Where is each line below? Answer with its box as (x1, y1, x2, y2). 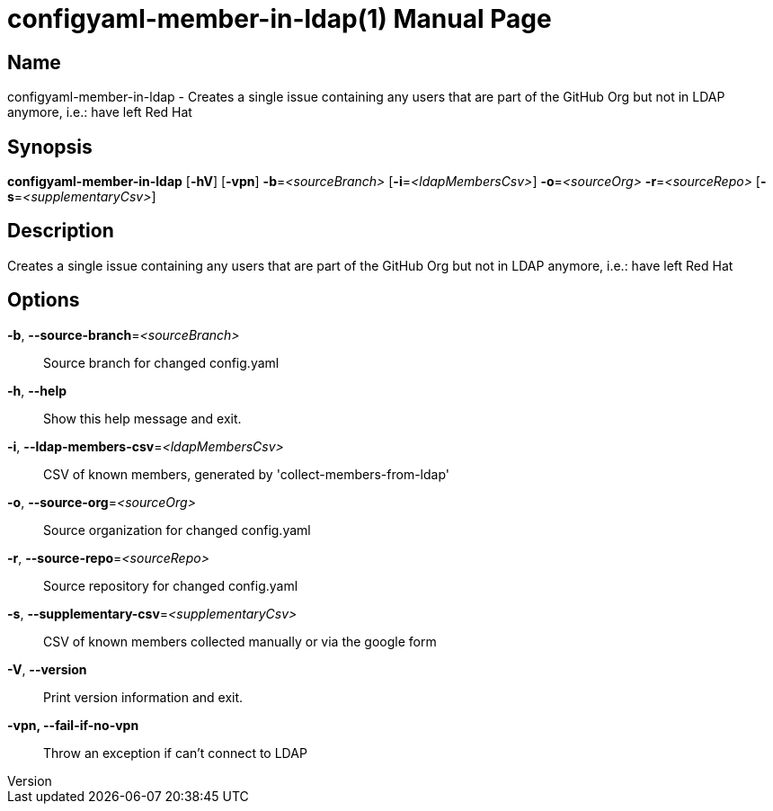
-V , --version (7, 661, 87, 677)
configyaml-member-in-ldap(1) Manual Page (7, 4, 552, 34)
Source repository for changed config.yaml (43, 577, 298, 593)
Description (7, 219, 114, 243)
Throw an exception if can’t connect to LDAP (43, 744, 307, 761)
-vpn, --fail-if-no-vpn (7, 717, 139, 733)
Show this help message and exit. (43, 410, 242, 426)
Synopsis (7, 135, 93, 158)
